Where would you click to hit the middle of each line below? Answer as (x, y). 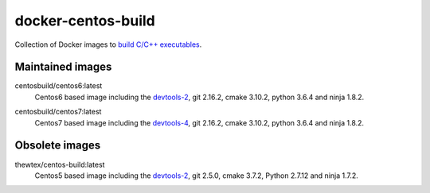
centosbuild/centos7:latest (58, 112)
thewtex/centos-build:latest (60, 164)
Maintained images (63, 67)
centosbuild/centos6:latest (59, 86)
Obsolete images (58, 146)
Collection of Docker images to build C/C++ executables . (108, 44)
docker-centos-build (85, 21)
